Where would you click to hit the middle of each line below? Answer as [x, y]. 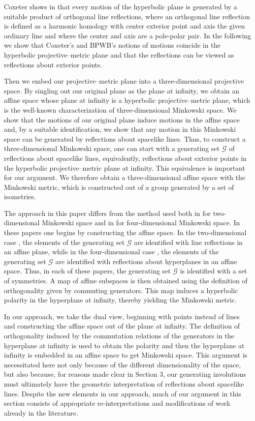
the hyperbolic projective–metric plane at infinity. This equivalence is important [125, 167]
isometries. [20, 196]
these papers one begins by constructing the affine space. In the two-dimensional [125, 232]
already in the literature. [41, 412]
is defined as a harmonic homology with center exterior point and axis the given [125, 26]
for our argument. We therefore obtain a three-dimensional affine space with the [125, 177]
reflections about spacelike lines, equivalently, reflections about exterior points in [125, 158]
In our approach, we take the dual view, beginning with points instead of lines [122, 316]
